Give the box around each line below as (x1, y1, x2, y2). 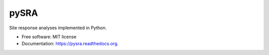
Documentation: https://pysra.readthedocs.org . (21, 41, 119, 47)
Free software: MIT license (21, 34, 77, 40)
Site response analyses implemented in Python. (9, 25, 107, 31)
